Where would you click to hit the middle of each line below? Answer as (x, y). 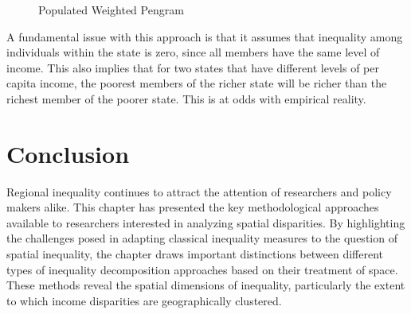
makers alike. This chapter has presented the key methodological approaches (193, 207)
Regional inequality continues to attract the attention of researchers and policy (199, 191)
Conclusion (68, 153)
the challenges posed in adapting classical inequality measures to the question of (202, 238)
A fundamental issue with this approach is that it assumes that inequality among (205, 36)
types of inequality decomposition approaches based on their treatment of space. (202, 269)
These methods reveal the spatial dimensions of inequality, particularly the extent (206, 285)
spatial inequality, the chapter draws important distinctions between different (195, 254)
